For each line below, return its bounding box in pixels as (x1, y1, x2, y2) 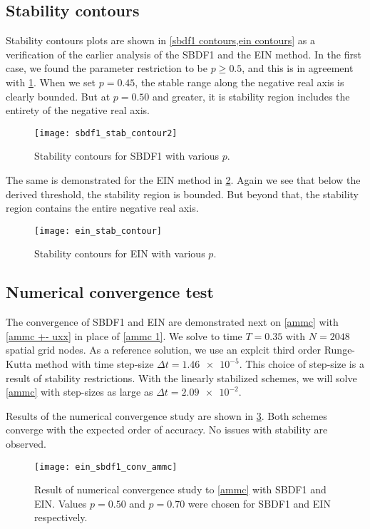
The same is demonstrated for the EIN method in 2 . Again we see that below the (6, 173, 361, 188)
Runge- (324, 342, 356, 357)
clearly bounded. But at (6, 88, 111, 103)
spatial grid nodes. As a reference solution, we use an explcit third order (6, 342, 322, 357)
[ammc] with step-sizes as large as (6, 384, 153, 399)
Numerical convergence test (6, 281, 214, 303)
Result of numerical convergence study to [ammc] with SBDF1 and (34, 482, 327, 497)
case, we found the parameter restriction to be (6, 61, 208, 76)
